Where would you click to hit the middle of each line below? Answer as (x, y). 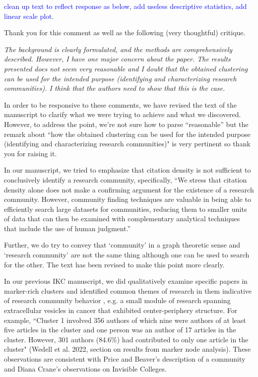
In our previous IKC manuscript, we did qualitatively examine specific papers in (126, 281)
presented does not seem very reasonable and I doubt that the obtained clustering (126, 68)
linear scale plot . (29, 16)
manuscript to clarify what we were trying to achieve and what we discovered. (123, 114)
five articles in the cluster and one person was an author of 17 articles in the (120, 330)
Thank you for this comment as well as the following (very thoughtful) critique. (125, 32)
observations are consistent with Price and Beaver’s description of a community (125, 359)
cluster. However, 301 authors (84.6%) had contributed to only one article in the (126, 339)
